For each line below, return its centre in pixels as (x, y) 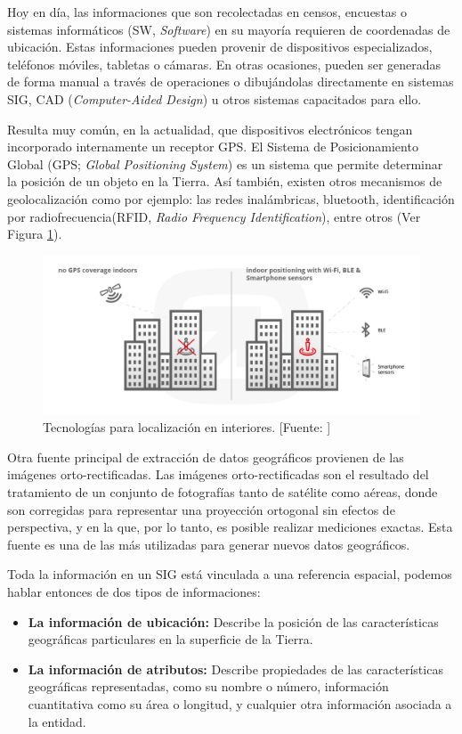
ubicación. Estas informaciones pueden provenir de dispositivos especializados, (220, 47)
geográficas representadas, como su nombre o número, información (208, 686)
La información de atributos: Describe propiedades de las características (235, 669)
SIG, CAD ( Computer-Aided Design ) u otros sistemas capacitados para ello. (215, 98)
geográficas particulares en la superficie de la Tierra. (170, 639)
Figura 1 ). (35, 234)
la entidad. (57, 721)
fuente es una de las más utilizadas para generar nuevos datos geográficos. (209, 544)
